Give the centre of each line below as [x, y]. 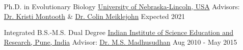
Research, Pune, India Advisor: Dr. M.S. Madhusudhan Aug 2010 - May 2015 [121, 42]
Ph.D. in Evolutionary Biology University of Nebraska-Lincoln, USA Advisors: [122, 6]
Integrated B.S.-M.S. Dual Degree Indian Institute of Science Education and [119, 32]
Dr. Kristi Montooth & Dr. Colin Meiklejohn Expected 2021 [94, 16]
